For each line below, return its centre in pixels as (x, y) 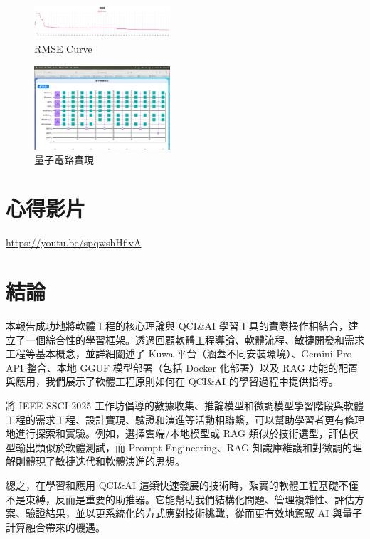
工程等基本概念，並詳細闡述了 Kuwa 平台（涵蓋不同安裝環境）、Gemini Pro (179, 354)
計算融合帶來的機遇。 (55, 527)
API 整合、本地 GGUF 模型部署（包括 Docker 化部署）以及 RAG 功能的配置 (182, 367)
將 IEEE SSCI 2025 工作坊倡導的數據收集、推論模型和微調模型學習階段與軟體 (185, 405)
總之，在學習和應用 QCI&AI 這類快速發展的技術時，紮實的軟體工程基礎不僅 (182, 485)
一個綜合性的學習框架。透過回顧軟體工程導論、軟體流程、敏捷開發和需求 (195, 339)
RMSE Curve (63, 49)
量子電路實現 (64, 159)
